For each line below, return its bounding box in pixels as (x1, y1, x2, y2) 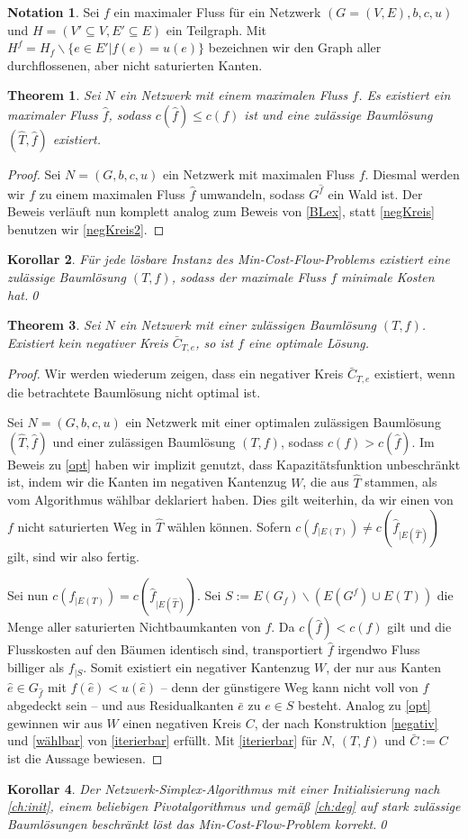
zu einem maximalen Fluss (39, 184, 185, 203)
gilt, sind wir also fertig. (7, 546, 139, 565)
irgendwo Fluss (337, 640, 420, 659)
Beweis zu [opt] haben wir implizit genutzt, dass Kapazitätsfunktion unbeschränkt (7, 454, 461, 473)
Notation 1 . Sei (7, 3, 100, 21)
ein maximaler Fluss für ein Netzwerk (113, 3, 321, 21)
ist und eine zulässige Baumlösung (244, 105, 433, 123)
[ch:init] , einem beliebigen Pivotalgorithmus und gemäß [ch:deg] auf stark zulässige (7, 797, 461, 816)
